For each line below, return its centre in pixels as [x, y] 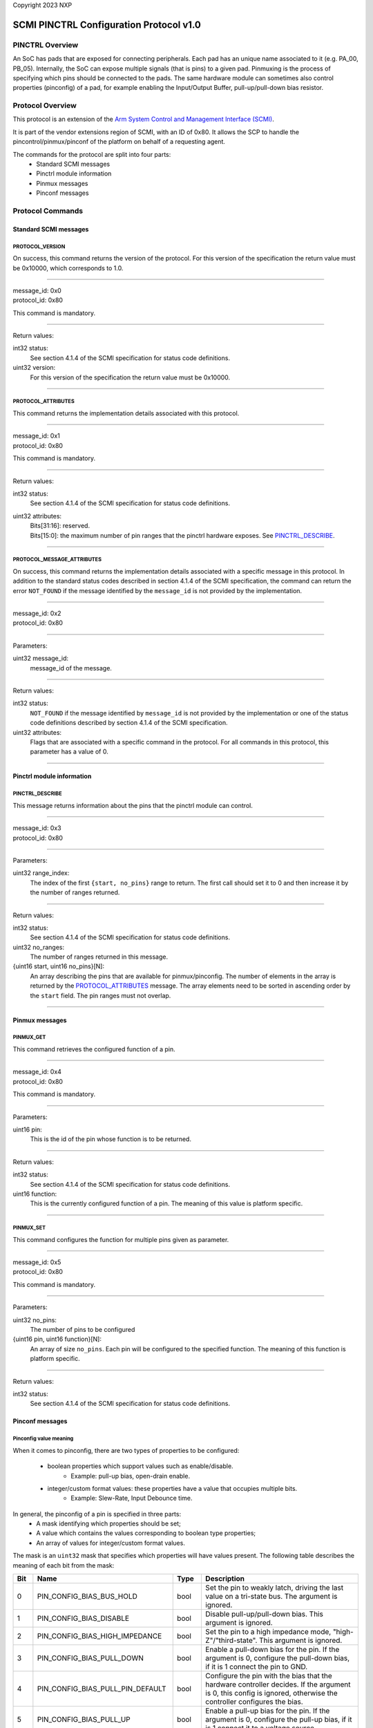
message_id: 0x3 [37, 828]
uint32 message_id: [41, 658]
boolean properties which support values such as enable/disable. [141, 1466]
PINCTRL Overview [46, 45]
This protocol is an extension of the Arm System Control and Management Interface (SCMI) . [143, 119]
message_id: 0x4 [37, 1072]
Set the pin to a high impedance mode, [268, 1632]
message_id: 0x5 [37, 1262]
